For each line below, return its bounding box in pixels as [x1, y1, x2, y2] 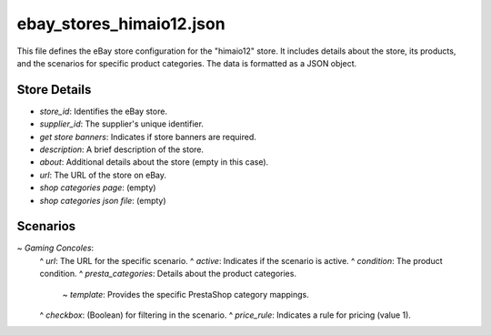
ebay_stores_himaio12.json [16, 14, 226, 34]
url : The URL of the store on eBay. [39, 169, 167, 180]
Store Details [16, 82, 92, 97]
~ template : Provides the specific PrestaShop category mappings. [62, 289, 309, 299]
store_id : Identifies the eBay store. [39, 106, 168, 117]
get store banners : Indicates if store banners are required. [39, 131, 256, 142]
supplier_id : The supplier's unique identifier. [39, 118, 205, 129]
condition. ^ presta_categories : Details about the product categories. [39, 269, 297, 279]
